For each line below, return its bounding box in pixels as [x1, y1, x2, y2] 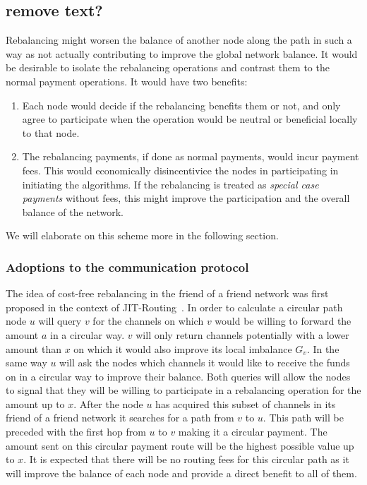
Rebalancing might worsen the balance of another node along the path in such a [6, 32, 352, 47]
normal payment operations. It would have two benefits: [6, 73, 248, 88]
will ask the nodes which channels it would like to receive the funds [59, 355, 350, 370]
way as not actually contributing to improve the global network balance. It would [6, 46, 358, 61]
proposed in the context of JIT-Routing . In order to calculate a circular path [6, 299, 343, 314]
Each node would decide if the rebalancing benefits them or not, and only [22, 97, 341, 112]
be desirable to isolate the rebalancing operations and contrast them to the [6, 60, 330, 75]
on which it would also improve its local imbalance [73, 341, 292, 356]
